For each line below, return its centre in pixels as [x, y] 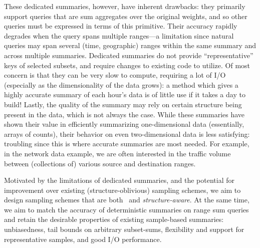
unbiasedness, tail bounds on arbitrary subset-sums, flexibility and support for [124, 229]
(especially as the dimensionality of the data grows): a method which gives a [121, 84]
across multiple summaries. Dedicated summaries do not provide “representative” [129, 55]
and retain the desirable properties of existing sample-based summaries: [114, 219]
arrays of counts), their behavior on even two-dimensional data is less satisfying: [127, 134]
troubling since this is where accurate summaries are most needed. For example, [127, 144]
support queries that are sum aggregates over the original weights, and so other [126, 16]
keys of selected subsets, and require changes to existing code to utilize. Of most [127, 65]
